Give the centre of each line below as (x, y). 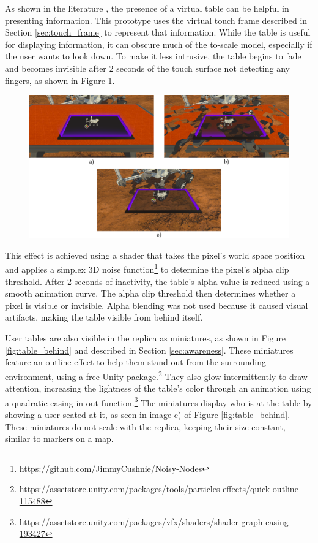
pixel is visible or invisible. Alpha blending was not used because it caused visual (157, 305)
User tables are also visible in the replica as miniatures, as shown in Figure (146, 338)
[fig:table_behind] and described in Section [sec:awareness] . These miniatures (149, 350)
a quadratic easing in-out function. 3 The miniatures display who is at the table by (159, 401)
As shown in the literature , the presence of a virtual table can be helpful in (147, 8)
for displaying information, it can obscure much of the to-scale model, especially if (159, 44)
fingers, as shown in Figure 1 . (60, 80)
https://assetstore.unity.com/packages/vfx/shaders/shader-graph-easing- (155, 521)
